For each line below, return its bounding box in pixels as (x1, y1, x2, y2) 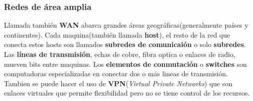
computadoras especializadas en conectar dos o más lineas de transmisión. (4, 68, 228, 79)
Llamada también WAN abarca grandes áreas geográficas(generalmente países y (4, 20, 249, 30)
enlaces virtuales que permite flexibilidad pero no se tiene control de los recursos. (4, 88, 250, 98)
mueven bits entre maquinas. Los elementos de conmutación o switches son (4, 58, 247, 69)
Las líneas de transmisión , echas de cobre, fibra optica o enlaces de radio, (4, 49, 236, 59)
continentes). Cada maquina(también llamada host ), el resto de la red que (4, 29, 230, 40)
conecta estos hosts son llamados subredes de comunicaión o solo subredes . (4, 39, 246, 50)
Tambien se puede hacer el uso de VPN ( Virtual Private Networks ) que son (4, 78, 233, 88)
